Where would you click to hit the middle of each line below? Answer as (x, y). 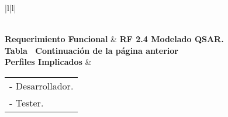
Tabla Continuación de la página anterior (91, 50)
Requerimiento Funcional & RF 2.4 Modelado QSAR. (114, 39)
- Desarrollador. (42, 85)
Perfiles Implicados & (48, 62)
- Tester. (27, 102)
